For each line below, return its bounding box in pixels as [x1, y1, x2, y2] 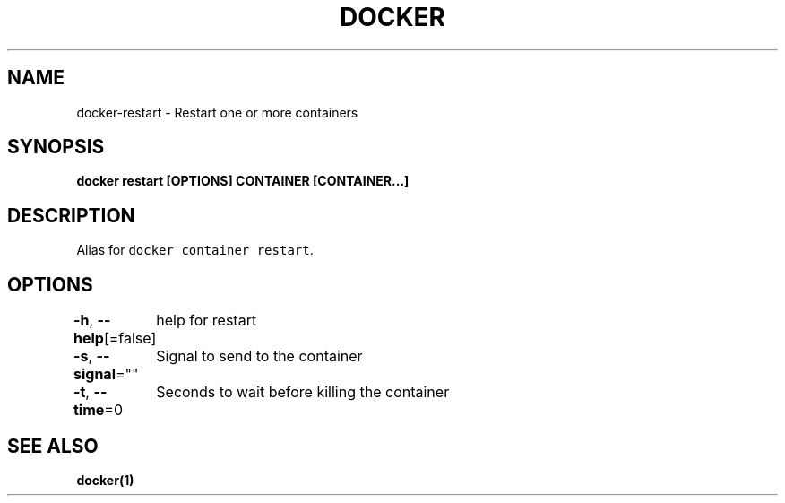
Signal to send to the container [156, 347, 363, 366]
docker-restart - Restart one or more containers [76, 104, 358, 120]
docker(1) [76, 472, 134, 488]
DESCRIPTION [7, 204, 135, 227]
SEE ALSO [7, 434, 99, 457]
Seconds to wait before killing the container [156, 383, 450, 402]
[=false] [103, 329, 157, 348]
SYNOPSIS [7, 135, 105, 159]
